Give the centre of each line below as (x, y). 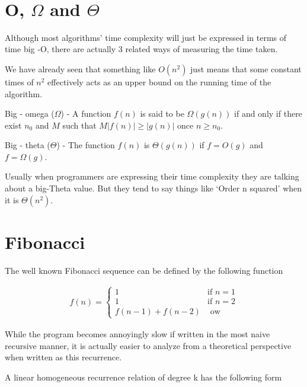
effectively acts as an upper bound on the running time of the (159, 81)
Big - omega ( (30, 113)
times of (19, 81)
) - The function (86, 145)
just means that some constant (246, 68)
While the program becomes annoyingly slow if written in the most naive (137, 334)
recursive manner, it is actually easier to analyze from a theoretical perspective (148, 345)
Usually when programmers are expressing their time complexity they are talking (152, 176)
